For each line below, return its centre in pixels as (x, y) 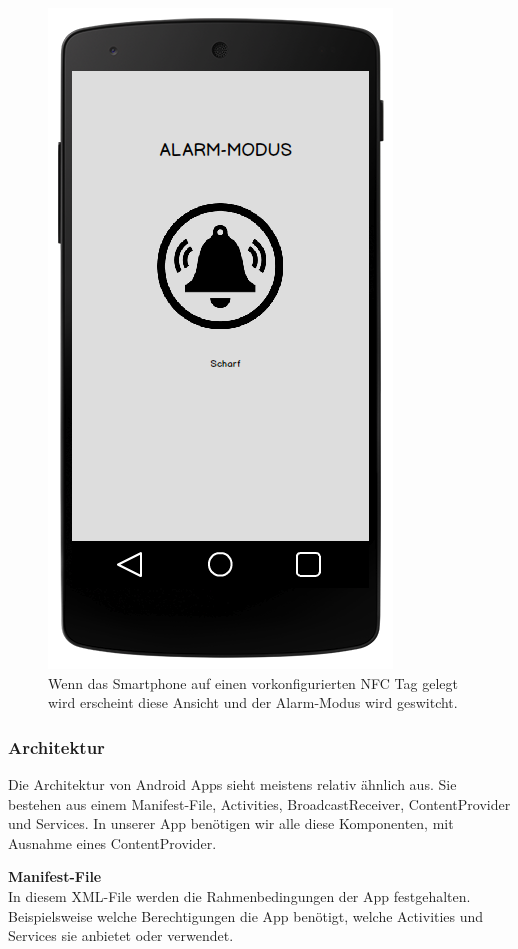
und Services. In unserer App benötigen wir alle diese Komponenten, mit (231, 823)
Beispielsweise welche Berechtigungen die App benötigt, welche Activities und (246, 915)
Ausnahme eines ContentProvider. (112, 842)
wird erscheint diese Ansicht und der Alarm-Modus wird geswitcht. (253, 702)
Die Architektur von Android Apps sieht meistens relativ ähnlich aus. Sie (232, 784)
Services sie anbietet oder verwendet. (121, 935)
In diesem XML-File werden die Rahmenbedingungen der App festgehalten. (239, 895)
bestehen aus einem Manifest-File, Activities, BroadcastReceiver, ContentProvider (259, 803)
